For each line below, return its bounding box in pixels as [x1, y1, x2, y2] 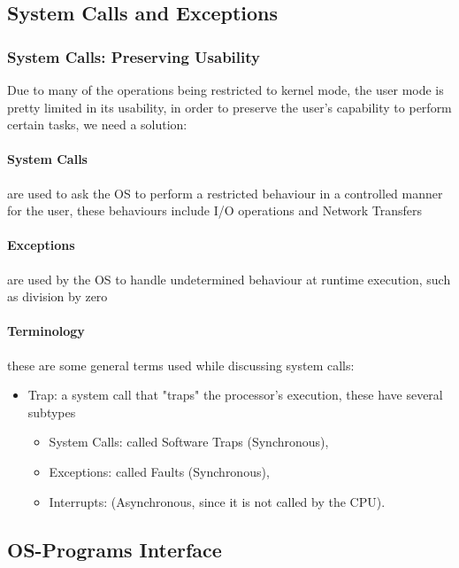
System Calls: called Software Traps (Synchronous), [49, 432, 329, 451]
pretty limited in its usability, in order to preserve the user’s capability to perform [7, 97, 452, 116]
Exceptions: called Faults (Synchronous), [49, 462, 270, 480]
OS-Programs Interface [7, 535, 222, 563]
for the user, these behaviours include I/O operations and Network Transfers [7, 201, 422, 220]
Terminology [7, 322, 85, 340]
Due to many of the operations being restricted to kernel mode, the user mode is [7, 81, 444, 98]
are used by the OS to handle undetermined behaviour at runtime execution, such [7, 269, 451, 288]
